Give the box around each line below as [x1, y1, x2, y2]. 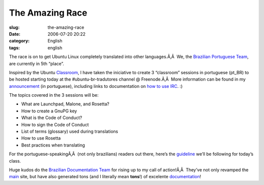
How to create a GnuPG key [21, 108, 77, 114]
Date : [9, 31, 21, 37]
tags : [9, 44, 20, 51]
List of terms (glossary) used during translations [21, 128, 118, 134]
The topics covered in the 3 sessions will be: [9, 92, 99, 98]
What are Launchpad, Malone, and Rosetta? [21, 101, 110, 107]
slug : [9, 24, 20, 30]
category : [9, 38, 30, 44]
